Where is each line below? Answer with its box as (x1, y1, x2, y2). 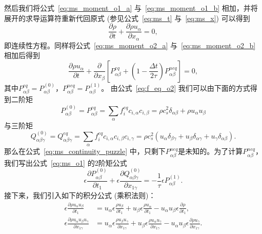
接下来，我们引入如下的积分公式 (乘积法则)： (4, 190, 156, 201)
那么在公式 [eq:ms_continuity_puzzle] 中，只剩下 (4, 146, 166, 157)
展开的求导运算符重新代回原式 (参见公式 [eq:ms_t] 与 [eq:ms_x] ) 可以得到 (4, 12, 250, 23)
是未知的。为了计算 (178, 146, 243, 157)
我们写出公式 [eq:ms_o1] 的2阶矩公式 (4, 157, 127, 168)
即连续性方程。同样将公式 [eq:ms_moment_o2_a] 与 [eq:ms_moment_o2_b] (4, 40, 256, 50)
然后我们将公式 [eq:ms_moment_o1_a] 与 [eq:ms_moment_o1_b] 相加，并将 (4, 3, 258, 13)
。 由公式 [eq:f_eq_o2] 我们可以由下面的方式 (101, 82, 250, 93)
